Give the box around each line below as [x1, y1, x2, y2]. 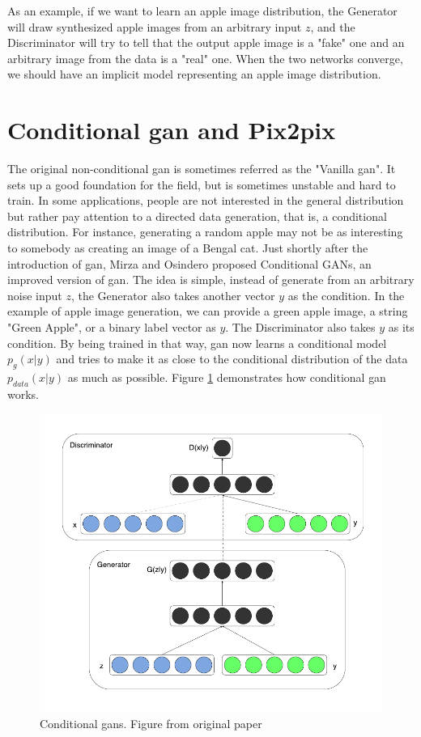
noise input [7, 286, 62, 303]
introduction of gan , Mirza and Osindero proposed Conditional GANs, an [7, 255, 372, 272]
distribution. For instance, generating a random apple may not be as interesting [7, 223, 403, 240]
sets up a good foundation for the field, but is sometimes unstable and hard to [7, 176, 396, 193]
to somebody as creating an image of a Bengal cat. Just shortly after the [7, 239, 368, 256]
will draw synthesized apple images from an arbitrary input [7, 18, 302, 35]
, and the [310, 18, 355, 35]
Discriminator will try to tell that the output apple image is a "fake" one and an [7, 34, 405, 51]
